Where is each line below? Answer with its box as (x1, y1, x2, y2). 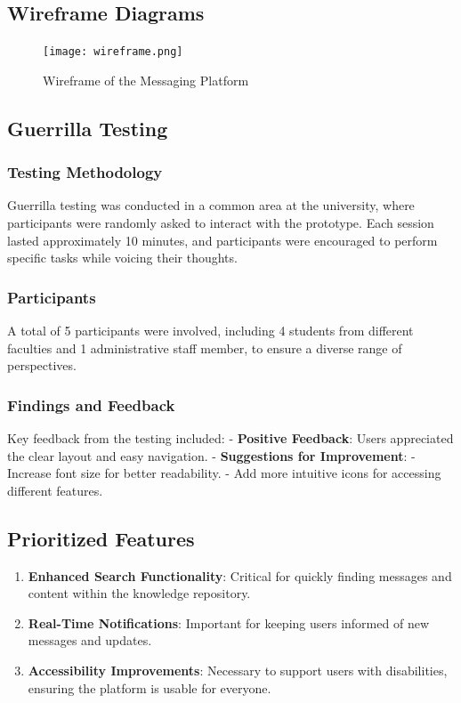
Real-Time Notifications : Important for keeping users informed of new (28, 613, 429, 632)
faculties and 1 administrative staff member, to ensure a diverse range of (7, 338, 402, 357)
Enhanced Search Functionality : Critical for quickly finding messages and (28, 566, 452, 585)
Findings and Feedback (7, 393, 175, 416)
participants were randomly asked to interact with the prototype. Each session (7, 214, 434, 232)
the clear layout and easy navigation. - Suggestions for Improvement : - (7, 446, 416, 465)
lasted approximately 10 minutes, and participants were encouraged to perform (7, 230, 438, 249)
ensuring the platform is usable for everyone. (28, 678, 271, 697)
